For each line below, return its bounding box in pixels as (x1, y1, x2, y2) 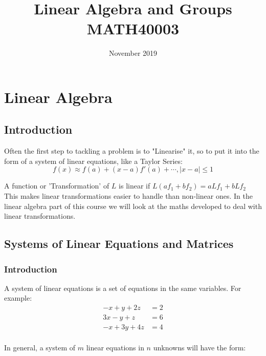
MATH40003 (86, 18, 180, 39)
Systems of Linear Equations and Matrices (4, 236, 234, 252)
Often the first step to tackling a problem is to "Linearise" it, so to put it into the (4, 145, 259, 156)
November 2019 (108, 48, 158, 58)
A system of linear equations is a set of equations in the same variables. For (4, 282, 241, 293)
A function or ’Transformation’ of (4, 180, 109, 191)
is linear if (119, 180, 150, 191)
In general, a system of (4, 342, 76, 353)
